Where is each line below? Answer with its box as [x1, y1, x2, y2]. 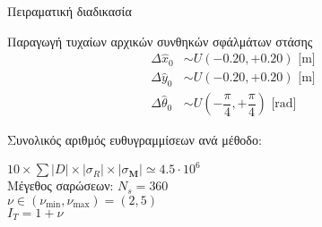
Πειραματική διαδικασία [7, 2, 132, 20]
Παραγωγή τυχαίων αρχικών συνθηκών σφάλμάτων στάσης [7, 31, 313, 50]
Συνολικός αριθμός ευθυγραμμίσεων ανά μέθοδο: [7, 130, 262, 149]
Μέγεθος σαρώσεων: [7, 176, 114, 195]
